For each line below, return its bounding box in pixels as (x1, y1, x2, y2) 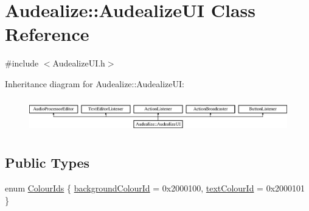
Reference (5, 21, 89, 46)
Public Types (5, 153, 90, 172)
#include (5, 57, 39, 70)
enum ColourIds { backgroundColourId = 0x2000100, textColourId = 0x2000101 (5, 182, 305, 195)
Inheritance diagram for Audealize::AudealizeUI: (5, 77, 184, 90)
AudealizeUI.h (52, 57, 105, 70)
